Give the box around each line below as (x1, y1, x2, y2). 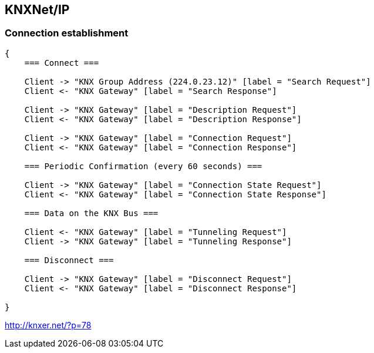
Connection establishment (5, 27, 129, 39)
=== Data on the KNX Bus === (24, 208, 159, 218)
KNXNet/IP (5, 2, 70, 17)
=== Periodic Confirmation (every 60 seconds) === (24, 161, 262, 171)
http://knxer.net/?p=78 (5, 320, 92, 330)
